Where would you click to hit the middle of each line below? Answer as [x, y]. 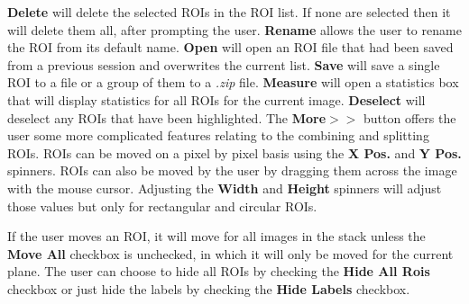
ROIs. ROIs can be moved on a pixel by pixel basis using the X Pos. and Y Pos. [234, 152]
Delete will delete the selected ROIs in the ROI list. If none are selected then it [229, 12]
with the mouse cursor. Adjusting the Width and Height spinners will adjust [225, 188]
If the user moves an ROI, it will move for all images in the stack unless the [216, 236]
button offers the [410, 117]
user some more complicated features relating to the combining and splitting [218, 135]
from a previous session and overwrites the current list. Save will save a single [224, 64]
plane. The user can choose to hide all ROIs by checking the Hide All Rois [219, 271]
